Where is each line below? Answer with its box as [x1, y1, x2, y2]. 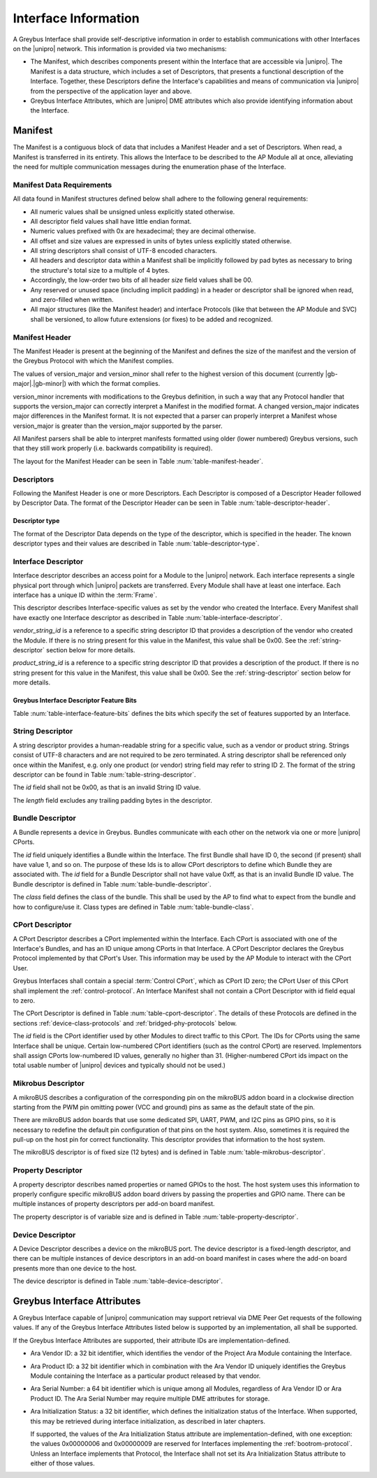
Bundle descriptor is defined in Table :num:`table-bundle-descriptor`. [13, 880, 212, 888]
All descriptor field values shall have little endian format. [30, 217, 192, 225]
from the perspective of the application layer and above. [30, 87, 192, 95]
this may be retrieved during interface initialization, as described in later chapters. [30, 1416, 265, 1426]
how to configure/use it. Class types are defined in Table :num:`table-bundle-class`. [13, 903, 254, 911]
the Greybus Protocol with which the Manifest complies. [13, 357, 174, 365]
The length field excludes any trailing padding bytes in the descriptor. [13, 796, 213, 804]
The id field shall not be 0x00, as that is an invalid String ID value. [13, 783, 201, 791]
